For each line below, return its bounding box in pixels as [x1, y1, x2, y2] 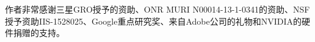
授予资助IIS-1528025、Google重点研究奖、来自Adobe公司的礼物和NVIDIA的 [5, 14, 302, 27]
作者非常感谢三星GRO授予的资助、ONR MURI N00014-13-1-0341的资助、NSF [5, 3, 310, 15]
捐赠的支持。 [13, 26, 65, 39]
